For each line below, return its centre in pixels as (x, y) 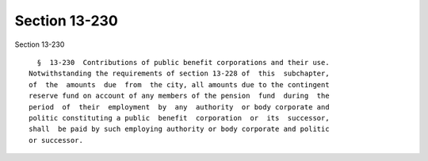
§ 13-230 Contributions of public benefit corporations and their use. (183, 62)
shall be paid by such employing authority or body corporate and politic (179, 129)
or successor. (56, 140)
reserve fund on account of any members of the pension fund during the (179, 96)
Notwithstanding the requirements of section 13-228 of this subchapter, (179, 74)
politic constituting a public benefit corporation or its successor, (179, 118)
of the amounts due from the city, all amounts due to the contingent (179, 84)
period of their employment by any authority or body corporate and (179, 107)
